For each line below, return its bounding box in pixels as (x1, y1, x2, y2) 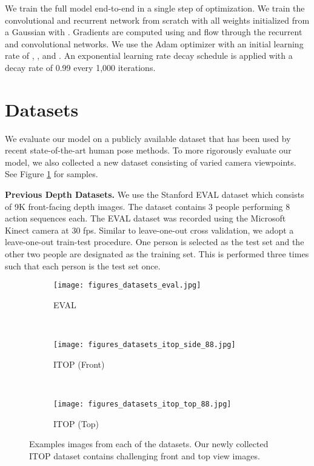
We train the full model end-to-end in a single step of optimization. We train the (5, 2, 305, 14)
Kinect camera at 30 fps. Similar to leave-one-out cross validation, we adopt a (5, 223, 294, 236)
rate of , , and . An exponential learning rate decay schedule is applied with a (5, 49, 293, 62)
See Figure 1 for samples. (5, 167, 98, 180)
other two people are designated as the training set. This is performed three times (5, 248, 309, 260)
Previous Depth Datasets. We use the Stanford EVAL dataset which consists (5, 188, 304, 201)
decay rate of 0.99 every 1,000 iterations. (5, 61, 156, 73)
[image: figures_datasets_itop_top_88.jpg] (53, 399, 232, 408)
